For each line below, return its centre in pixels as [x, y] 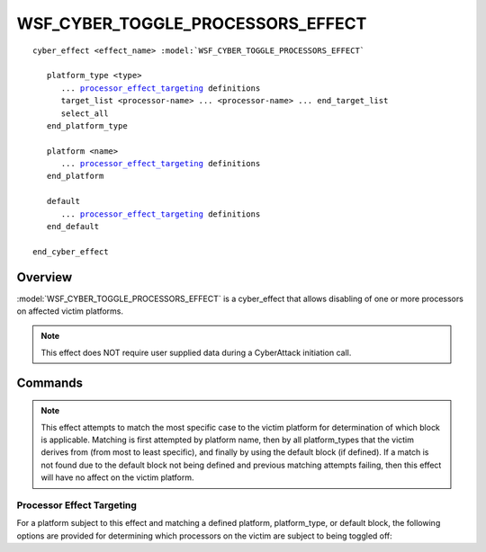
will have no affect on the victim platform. [117, 477]
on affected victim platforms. [70, 311]
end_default [73, 227]
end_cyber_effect [71, 251]
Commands [50, 383]
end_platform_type [87, 125]
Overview [45, 277]
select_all [85, 113]
